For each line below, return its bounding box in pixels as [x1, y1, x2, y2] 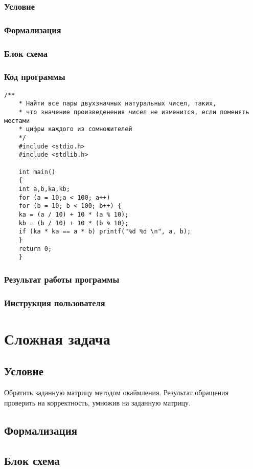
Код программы [4, 70, 65, 83]
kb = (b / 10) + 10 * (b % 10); [18, 219, 129, 227]
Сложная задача [4, 328, 110, 349]
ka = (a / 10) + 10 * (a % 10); [18, 210, 129, 218]
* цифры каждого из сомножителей [18, 125, 132, 133]
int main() [18, 168, 56, 176]
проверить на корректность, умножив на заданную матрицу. [4, 397, 191, 408]
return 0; [18, 245, 52, 252]
